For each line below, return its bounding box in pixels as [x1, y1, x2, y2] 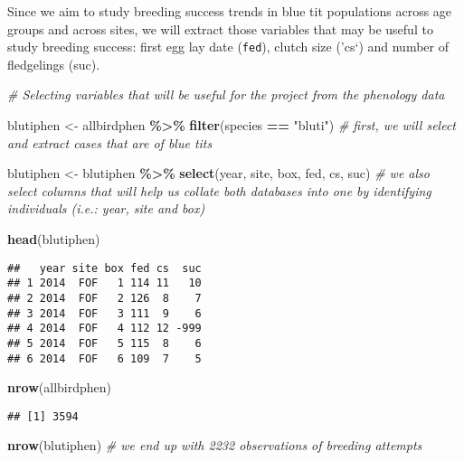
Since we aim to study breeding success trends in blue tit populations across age [7, 2, 452, 20]
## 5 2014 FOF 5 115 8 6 [7, 336, 202, 350]
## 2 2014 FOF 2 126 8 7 [7, 291, 202, 305]
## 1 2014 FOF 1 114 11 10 [7, 277, 202, 290]
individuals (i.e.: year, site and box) [7, 199, 205, 218]
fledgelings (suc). [7, 54, 100, 73]
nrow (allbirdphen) [7, 378, 112, 397]
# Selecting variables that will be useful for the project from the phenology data [7, 85, 445, 104]
